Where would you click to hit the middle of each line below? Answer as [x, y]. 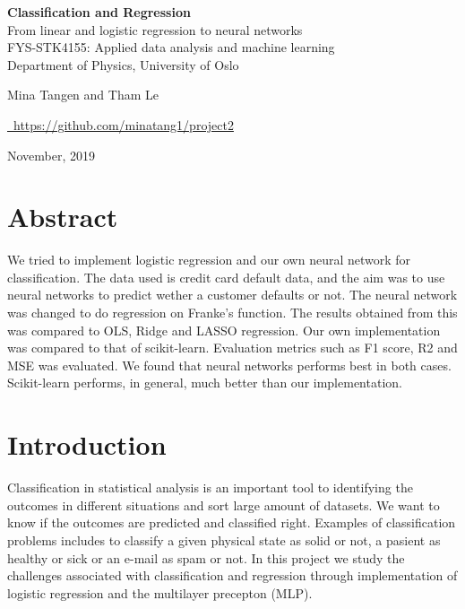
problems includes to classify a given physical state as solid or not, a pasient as [224, 539]
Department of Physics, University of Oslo [123, 64]
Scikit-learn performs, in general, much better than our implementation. [205, 383]
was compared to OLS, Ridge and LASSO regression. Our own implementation [224, 330]
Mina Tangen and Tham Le [83, 95]
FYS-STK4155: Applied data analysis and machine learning [171, 47]
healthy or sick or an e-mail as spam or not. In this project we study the [206, 557]
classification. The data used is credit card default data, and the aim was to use [226, 277]
